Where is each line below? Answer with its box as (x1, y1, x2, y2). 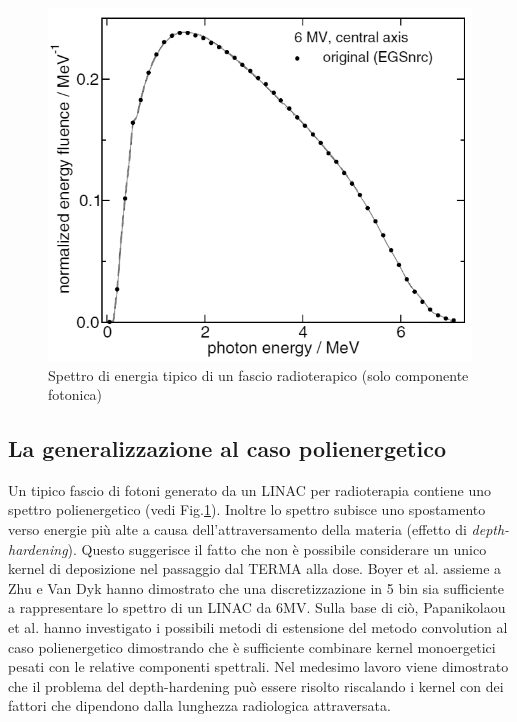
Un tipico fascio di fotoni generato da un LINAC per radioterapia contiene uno (8, 479, 492, 500)
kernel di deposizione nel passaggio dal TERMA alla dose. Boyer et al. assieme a (8, 558, 502, 579)
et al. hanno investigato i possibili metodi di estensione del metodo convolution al (8, 617, 508, 638)
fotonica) (48, 384, 103, 405)
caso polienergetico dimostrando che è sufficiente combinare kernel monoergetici (8, 636, 496, 657)
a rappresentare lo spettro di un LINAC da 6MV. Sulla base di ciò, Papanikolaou (8, 597, 506, 618)
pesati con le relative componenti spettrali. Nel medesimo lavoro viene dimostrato (8, 656, 509, 677)
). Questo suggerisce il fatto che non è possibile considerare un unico (67, 538, 487, 559)
